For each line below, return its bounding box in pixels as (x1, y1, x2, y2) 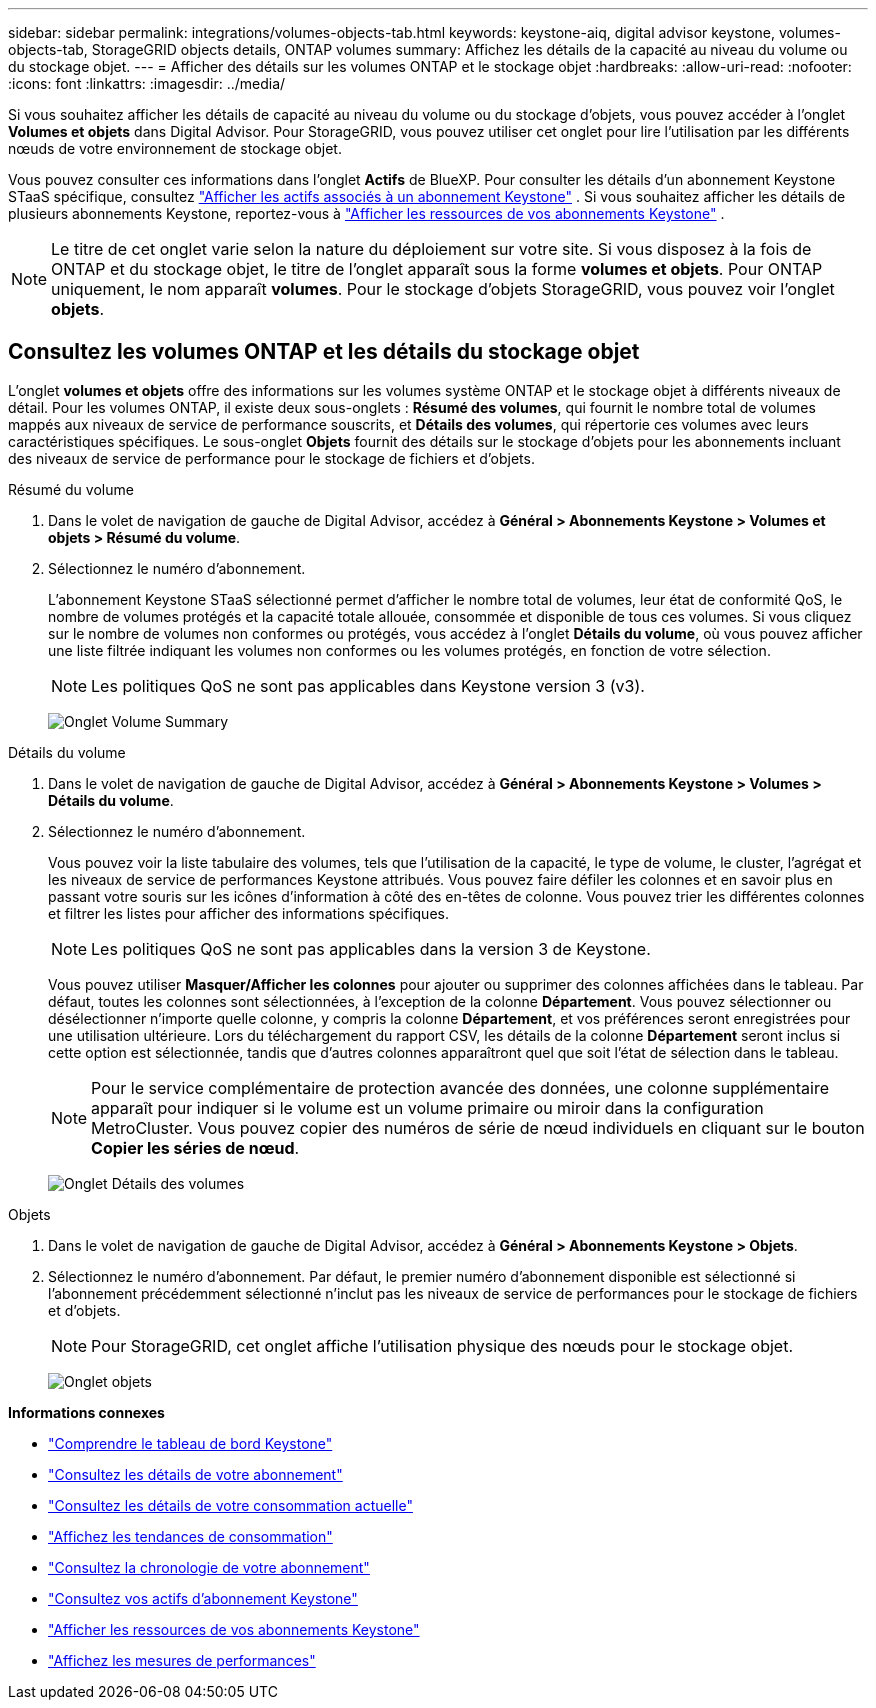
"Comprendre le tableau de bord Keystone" (48, 1434, 333, 1452)
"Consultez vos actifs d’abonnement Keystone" (48, 1589, 358, 1607)
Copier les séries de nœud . (91, 1137, 300, 1158)
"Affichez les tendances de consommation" (48, 1527, 333, 1545)
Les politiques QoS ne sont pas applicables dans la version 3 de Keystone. (91, 938, 651, 959)
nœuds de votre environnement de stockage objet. (8, 140, 342, 157)
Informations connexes (8, 1403, 165, 1421)
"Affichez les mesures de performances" (48, 1651, 316, 1669)
